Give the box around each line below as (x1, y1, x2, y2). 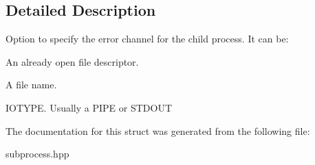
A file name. (6, 77, 57, 92)
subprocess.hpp (6, 147, 69, 161)
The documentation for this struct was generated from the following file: (6, 123, 310, 138)
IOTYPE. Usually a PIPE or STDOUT (6, 100, 173, 114)
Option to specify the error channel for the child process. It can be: (6, 31, 289, 46)
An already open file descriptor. (6, 54, 139, 68)
